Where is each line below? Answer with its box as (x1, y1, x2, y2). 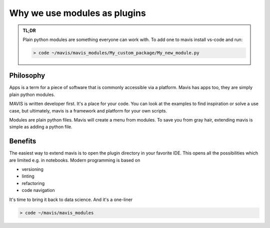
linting (21, 173, 34, 179)
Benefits (9, 137, 36, 145)
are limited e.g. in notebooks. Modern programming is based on (9, 157, 140, 163)
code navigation (21, 187, 55, 193)
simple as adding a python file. (9, 124, 72, 130)
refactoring (21, 180, 45, 186)
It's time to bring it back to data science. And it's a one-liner (9, 196, 132, 202)
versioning (21, 166, 43, 172)
